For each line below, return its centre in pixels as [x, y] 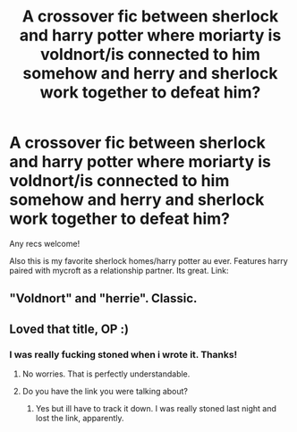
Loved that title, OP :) [69, 329]
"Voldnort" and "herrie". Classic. [103, 298]
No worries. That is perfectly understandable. [106, 374]
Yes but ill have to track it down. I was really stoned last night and [156, 409]
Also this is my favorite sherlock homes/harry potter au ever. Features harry [148, 260]
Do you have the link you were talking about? [105, 392]
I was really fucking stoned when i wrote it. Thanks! [123, 354]
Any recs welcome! [45, 243]
